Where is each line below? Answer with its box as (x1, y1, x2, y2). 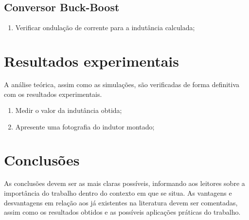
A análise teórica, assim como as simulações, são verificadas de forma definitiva (4, 79, 240, 89)
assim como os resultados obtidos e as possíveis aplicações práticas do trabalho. (4, 207, 241, 217)
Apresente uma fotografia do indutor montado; (15, 121, 155, 131)
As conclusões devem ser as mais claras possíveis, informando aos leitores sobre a (4, 178, 245, 188)
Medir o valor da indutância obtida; (15, 105, 122, 115)
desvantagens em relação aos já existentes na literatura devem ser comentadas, (4, 197, 238, 207)
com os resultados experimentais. (4, 89, 102, 99)
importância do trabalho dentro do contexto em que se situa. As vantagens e (4, 188, 232, 198)
